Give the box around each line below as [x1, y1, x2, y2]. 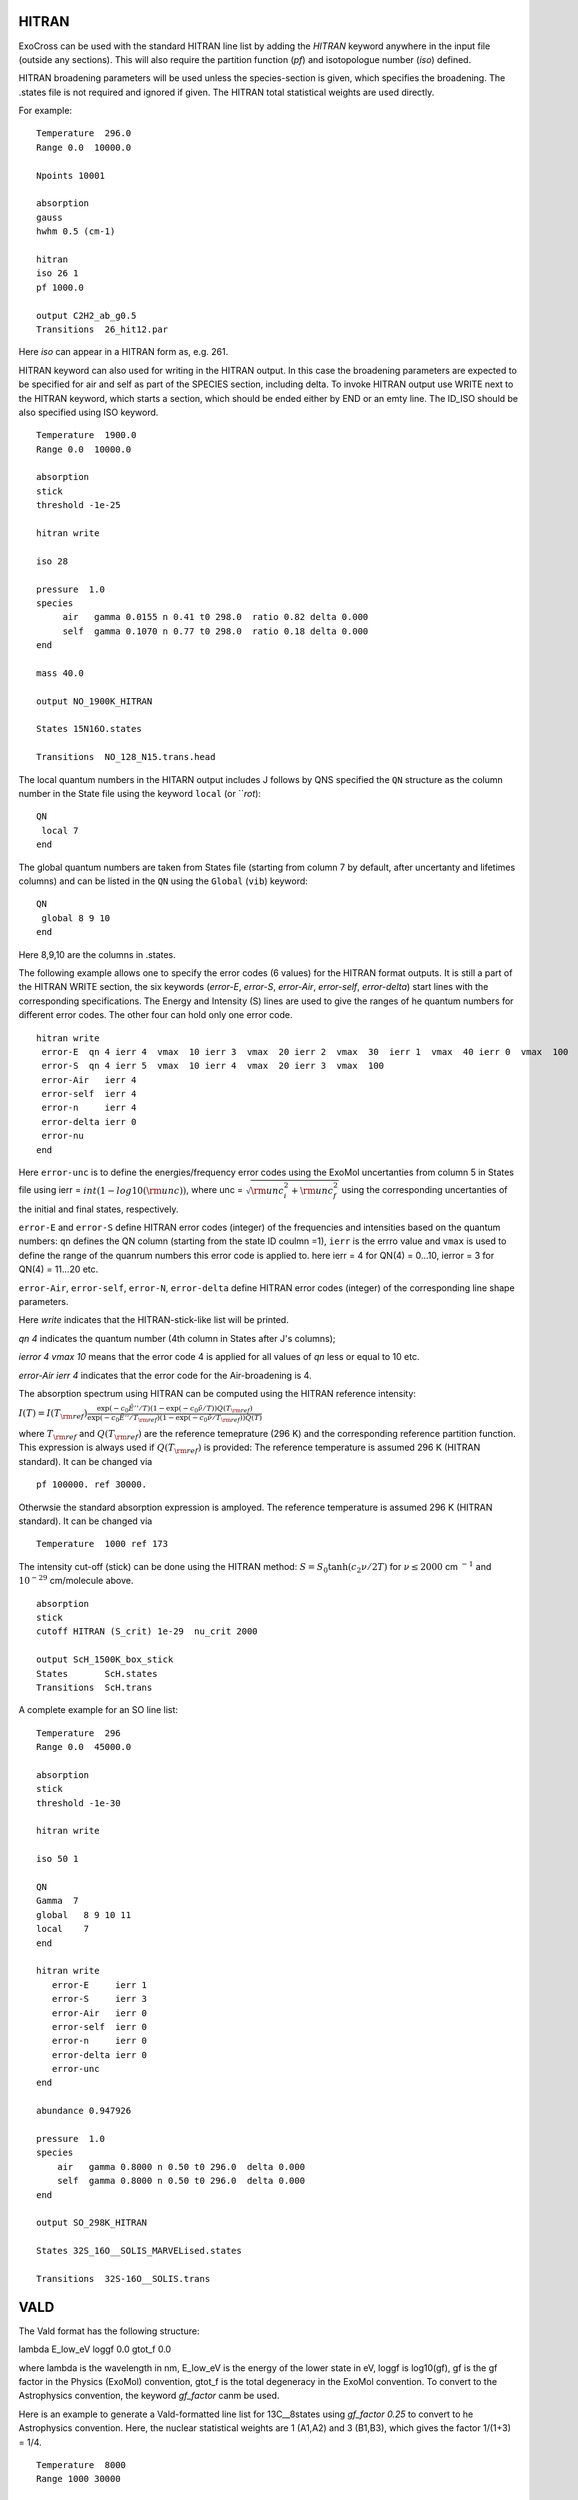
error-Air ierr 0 [51, 2007, 148, 2019]
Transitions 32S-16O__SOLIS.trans [36, 2273, 211, 2284]
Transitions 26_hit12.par [36, 323, 169, 335]
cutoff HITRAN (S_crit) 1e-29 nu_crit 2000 [36, 1626, 259, 1637]
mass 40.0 [36, 667, 84, 679]
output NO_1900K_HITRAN [36, 695, 153, 707]
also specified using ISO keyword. [18, 406, 159, 418]
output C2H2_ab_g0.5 [36, 310, 137, 321]
